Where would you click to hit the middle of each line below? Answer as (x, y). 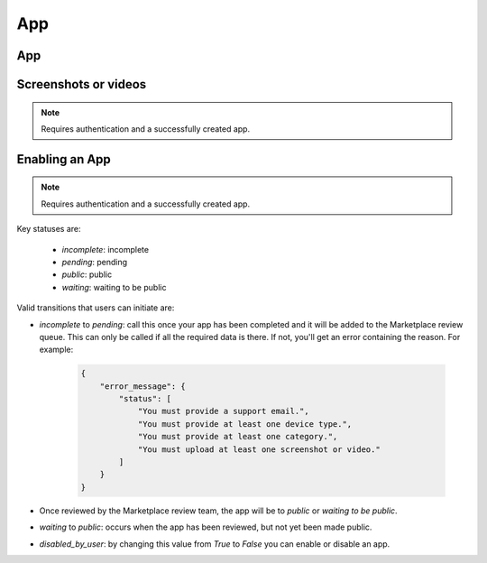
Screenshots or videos (82, 84)
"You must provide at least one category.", (238, 437)
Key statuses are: (49, 229)
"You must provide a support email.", (224, 411)
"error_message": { (143, 386)
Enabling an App (64, 159)
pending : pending (95, 262)
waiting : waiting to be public (114, 287)
